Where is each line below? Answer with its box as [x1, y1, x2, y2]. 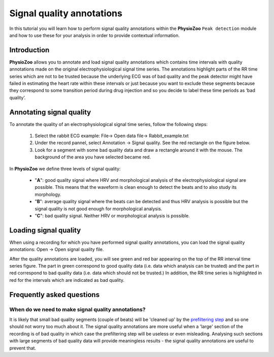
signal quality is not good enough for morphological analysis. [35, 206, 162, 212]
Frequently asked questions [9, 290, 100, 299]
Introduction [9, 46, 50, 54]
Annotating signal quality [9, 108, 91, 116]
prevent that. [9, 345, 37, 351]
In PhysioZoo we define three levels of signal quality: [9, 166, 121, 172]
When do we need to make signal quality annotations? [9, 306, 146, 313]
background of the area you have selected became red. [35, 154, 151, 160]
